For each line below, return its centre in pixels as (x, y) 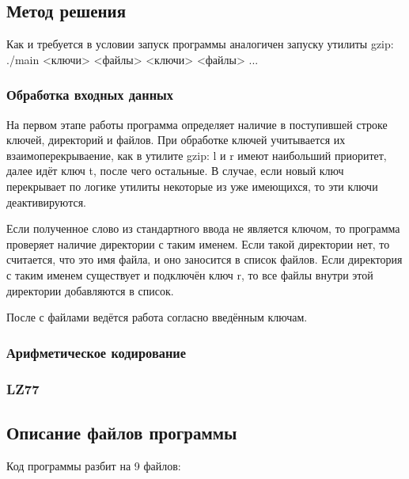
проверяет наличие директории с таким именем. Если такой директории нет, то (198, 243)
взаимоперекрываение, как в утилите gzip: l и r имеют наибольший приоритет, (197, 155)
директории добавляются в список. (90, 290)
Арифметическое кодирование (97, 352)
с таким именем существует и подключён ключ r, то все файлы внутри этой (190, 274)
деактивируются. (46, 201)
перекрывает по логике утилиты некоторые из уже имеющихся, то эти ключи (192, 186)
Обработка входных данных (90, 95)
